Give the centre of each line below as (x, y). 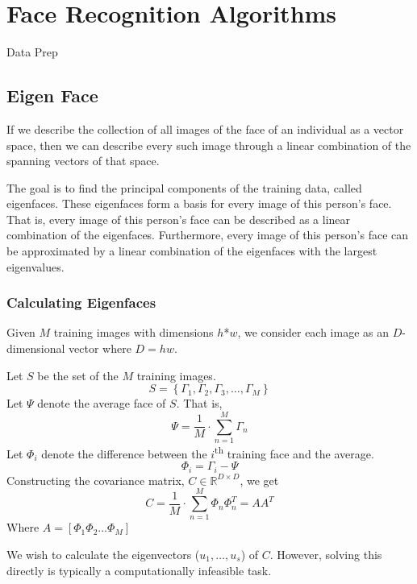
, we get (259, 480)
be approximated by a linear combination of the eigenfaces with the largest (192, 251)
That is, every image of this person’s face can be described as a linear (179, 219)
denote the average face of (102, 403)
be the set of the (78, 375)
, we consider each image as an (313, 332)
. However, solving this (326, 554)
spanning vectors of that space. (83, 161)
